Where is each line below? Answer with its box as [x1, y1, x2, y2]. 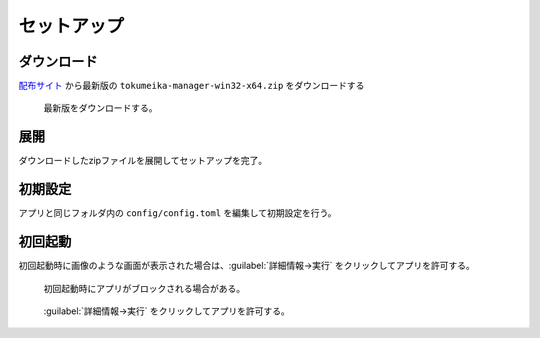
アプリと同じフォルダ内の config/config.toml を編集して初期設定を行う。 [18, 207, 337, 219]
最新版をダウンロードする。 [43, 102, 158, 114]
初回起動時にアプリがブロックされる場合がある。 [43, 282, 245, 294]
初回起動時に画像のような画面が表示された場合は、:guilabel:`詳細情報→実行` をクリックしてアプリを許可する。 [18, 260, 475, 272]
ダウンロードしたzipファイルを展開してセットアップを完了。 [18, 155, 268, 167]
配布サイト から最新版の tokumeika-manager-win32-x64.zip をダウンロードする [18, 80, 365, 92]
